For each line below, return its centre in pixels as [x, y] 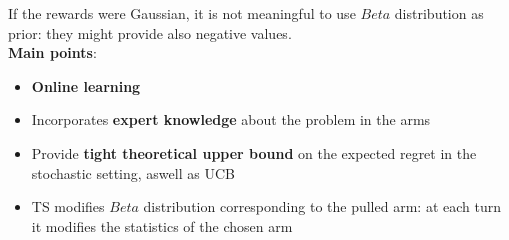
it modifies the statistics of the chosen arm [162, 225]
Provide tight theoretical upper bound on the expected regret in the [254, 152]
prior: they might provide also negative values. [150, 32]
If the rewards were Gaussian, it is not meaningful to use [182, 13]
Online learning [86, 85]
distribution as [439, 13]
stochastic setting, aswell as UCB [133, 172]
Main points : [52, 52]
